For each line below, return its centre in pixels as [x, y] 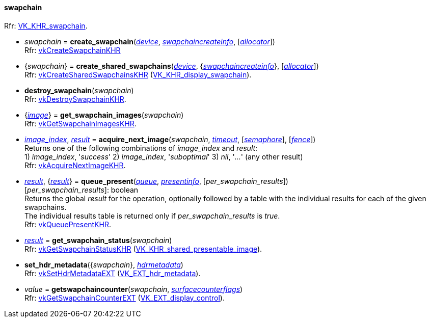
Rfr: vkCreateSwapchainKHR [73, 50]
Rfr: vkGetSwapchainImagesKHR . [80, 123]
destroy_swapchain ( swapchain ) [79, 90]
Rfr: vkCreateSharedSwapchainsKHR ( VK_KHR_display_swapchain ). [138, 74]
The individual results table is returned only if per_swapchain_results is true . [152, 216]
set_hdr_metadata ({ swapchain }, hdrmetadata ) [104, 264]
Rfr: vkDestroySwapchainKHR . [75, 99]
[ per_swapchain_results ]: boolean [82, 190]
